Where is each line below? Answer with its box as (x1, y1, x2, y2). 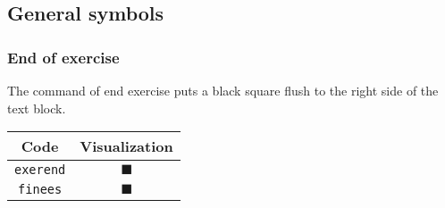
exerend (14, 162, 66, 178)
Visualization (80, 136, 173, 157)
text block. (7, 98, 66, 117)
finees (18, 182, 63, 197)
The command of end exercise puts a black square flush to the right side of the (7, 81, 439, 99)
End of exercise (7, 46, 120, 68)
